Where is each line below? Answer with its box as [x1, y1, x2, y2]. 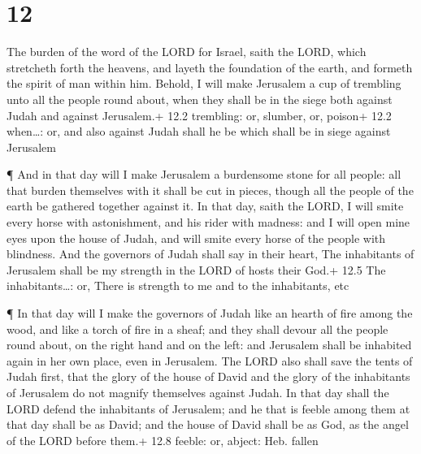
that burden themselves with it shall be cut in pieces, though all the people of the [7, 181, 414, 198]
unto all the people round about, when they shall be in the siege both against [7, 90, 393, 107]
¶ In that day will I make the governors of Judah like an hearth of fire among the [7, 305, 413, 322]
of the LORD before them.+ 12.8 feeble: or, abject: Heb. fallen [7, 431, 319, 448]
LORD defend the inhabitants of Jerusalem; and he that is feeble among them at [7, 400, 410, 417]
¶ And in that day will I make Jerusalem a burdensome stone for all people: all [7, 166, 401, 183]
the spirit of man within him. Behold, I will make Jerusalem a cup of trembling [7, 75, 401, 92]
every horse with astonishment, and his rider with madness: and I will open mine [7, 214, 410, 231]
